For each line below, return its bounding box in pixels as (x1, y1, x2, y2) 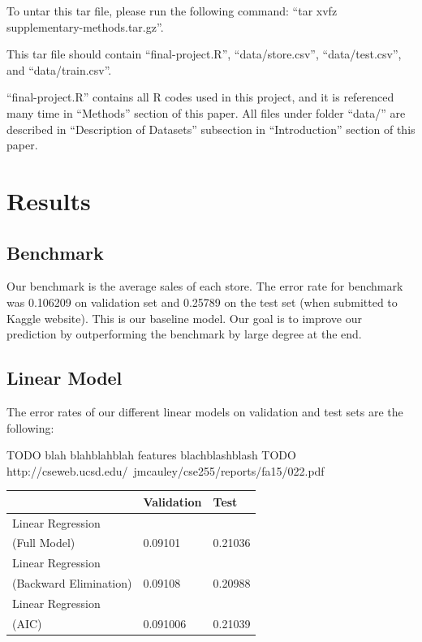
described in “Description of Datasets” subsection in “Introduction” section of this (6, 120, 416, 137)
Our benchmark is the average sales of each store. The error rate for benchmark (6, 278, 403, 295)
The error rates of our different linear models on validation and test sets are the (6, 403, 403, 420)
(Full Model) (12, 534, 75, 551)
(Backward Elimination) (12, 575, 132, 592)
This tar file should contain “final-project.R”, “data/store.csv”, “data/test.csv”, (6, 45, 402, 62)
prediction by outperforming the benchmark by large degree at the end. (6, 325, 362, 343)
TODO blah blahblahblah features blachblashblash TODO (6, 446, 296, 463)
